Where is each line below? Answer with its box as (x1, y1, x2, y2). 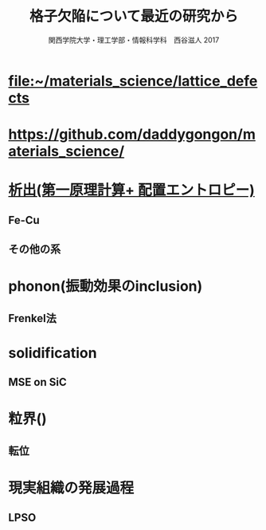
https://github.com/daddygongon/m (8, 125, 256, 143)
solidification (8, 344, 97, 362)
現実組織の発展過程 (8, 479, 135, 497)
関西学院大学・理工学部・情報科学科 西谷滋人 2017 (48, 35, 220, 45)
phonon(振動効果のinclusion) (8, 277, 203, 296)
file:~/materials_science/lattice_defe (8, 72, 258, 90)
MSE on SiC (8, 375, 67, 389)
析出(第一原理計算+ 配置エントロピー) (8, 181, 255, 199)
